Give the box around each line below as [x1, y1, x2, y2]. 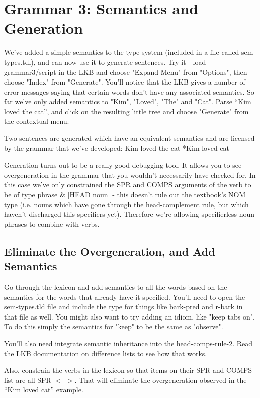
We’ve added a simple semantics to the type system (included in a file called [4, 47, 239, 57]
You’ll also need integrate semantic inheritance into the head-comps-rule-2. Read [4, 338, 253, 348]
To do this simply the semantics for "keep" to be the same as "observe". [4, 321, 223, 332]
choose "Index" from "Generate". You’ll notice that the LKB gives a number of [4, 76, 245, 87]
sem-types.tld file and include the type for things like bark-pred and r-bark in [4, 301, 243, 312]
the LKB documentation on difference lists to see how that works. [4, 348, 207, 358]
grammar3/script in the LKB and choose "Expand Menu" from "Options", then [4, 66, 247, 77]
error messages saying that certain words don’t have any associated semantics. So [4, 86, 254, 97]
